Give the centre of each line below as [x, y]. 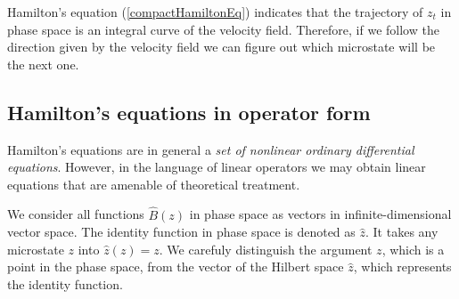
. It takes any [402, 232]
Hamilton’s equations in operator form [189, 112]
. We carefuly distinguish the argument [266, 249]
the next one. [43, 64]
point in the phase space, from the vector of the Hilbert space [176, 267]
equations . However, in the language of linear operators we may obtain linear [217, 167]
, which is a [413, 249]
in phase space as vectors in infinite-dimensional [320, 214]
